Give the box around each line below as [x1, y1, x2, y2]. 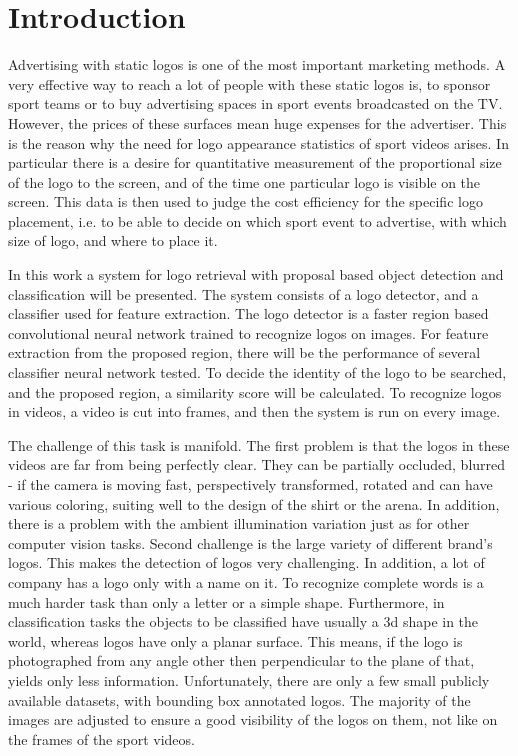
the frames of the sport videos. [8, 728, 195, 749]
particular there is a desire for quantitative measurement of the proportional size [8, 152, 502, 173]
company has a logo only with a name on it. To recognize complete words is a [8, 571, 484, 592]
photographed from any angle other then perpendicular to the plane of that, [8, 650, 475, 671]
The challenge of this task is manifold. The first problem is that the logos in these [8, 434, 510, 455]
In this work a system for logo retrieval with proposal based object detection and [8, 264, 504, 285]
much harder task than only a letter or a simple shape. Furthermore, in [8, 591, 445, 612]
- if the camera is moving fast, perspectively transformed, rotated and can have [8, 474, 493, 494]
